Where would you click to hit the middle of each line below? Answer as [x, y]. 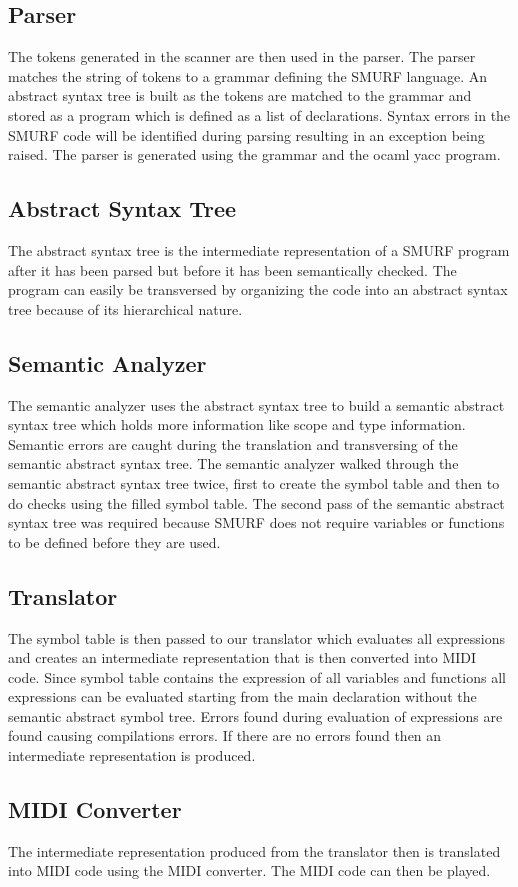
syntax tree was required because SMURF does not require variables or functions [256, 522]
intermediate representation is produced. [132, 755]
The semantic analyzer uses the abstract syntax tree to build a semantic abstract [256, 404]
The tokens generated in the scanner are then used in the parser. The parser [242, 56]
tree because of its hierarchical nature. [125, 308]
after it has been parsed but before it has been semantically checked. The [232, 269]
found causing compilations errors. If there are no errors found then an [225, 735]
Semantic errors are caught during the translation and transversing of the [233, 443]
